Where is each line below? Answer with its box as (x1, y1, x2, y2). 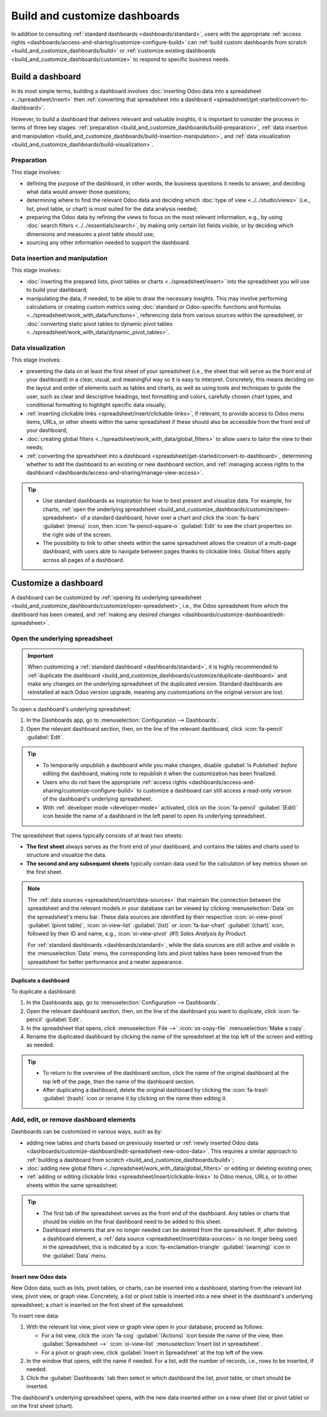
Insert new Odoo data (11, 1273, 67, 1280)
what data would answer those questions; (26, 188, 131, 195)
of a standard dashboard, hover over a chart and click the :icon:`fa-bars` (81, 514, 262, 521)
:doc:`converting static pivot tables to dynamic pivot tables (26, 320, 173, 327)
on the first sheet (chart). (11, 1402, 74, 1409)
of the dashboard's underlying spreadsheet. (42, 795, 153, 802)
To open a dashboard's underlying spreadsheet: (11, 705, 131, 713)
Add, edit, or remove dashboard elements (11, 1115, 136, 1124)
